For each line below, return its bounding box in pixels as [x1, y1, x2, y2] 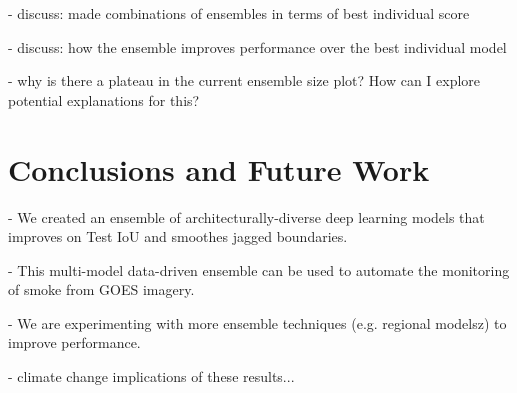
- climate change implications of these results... [8, 366, 295, 387]
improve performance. [8, 332, 141, 353]
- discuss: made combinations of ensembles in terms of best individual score [8, 3, 470, 23]
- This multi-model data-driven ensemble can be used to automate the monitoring [8, 259, 510, 280]
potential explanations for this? [8, 89, 200, 110]
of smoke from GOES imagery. [8, 279, 195, 300]
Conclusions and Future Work [8, 148, 430, 189]
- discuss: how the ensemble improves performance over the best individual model [8, 36, 507, 57]
